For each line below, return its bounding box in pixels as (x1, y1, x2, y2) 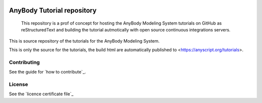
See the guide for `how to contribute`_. (9, 69, 86, 75)
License (9, 81, 29, 88)
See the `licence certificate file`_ (9, 91, 74, 97)
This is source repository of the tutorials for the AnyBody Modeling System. (9, 38, 160, 44)
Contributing (9, 59, 40, 65)
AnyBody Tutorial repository (9, 6, 97, 15)
